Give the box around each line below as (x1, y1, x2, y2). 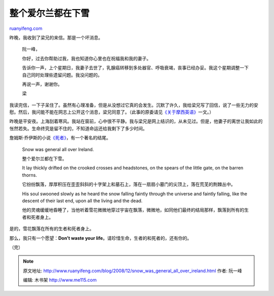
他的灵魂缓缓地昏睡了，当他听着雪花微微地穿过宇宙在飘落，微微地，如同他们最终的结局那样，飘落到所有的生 (22, 207, 249, 213)
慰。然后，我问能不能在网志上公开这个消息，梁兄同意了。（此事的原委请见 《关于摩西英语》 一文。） (9, 109, 214, 115)
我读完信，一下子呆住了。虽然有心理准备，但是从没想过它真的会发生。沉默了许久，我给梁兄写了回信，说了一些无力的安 (9, 102, 258, 108)
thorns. (22, 172, 38, 178)
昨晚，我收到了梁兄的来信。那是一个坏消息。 (9, 34, 103, 41)
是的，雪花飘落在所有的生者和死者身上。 (9, 226, 94, 232)
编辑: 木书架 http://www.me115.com (23, 277, 97, 283)
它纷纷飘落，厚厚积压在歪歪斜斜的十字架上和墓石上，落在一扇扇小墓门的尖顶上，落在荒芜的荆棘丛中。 (22, 181, 235, 188)
